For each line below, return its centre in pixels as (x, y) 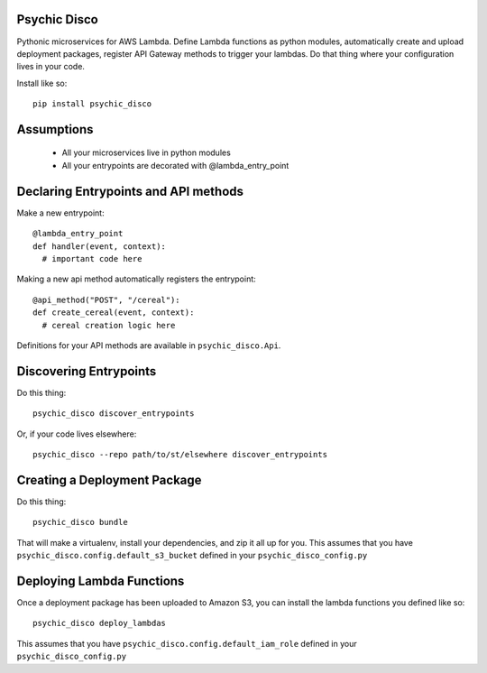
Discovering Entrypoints (87, 371)
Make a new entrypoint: (60, 213)
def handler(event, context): (100, 246)
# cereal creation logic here (109, 325)
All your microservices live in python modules (147, 152)
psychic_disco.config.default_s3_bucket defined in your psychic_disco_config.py (192, 556)
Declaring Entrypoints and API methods (130, 191)
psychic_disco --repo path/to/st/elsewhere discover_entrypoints (180, 454)
